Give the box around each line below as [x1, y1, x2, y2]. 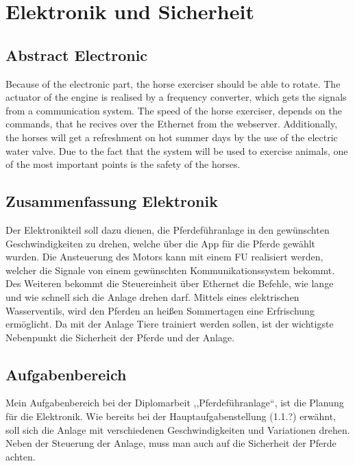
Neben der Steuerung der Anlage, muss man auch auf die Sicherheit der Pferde [5, 436, 336, 450]
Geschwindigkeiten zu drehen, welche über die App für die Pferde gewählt [5, 236, 316, 250]
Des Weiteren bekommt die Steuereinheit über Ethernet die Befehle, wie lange [5, 276, 334, 291]
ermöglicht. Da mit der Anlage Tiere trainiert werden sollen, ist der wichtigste [5, 317, 334, 331]
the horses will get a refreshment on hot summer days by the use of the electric [5, 130, 338, 144]
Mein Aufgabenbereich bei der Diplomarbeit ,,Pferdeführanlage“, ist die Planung [5, 395, 344, 410]
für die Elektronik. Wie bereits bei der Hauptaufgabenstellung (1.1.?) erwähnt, [5, 409, 336, 424]
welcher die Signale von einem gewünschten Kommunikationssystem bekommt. [5, 262, 335, 277]
